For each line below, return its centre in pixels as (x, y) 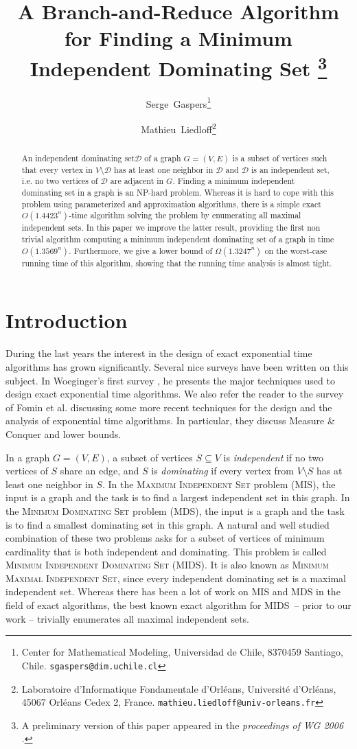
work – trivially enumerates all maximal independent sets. (128, 618)
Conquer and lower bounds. (64, 434)
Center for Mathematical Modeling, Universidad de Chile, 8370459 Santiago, (182, 652)
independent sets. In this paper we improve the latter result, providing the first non (171, 228)
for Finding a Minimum (178, 38)
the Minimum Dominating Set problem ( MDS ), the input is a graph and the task (175, 510)
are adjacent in (137, 181)
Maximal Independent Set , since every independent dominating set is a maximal (176, 578)
